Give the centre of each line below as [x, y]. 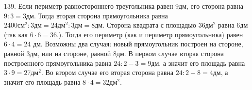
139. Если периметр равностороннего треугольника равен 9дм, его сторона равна [124, 6]
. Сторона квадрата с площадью [150, 25]
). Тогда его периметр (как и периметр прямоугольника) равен [151, 34]
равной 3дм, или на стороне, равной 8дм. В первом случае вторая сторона [114, 53]
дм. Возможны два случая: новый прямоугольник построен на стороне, [138, 44]
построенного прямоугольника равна [58, 63]
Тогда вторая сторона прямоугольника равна [103, 15]
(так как [16, 34]
